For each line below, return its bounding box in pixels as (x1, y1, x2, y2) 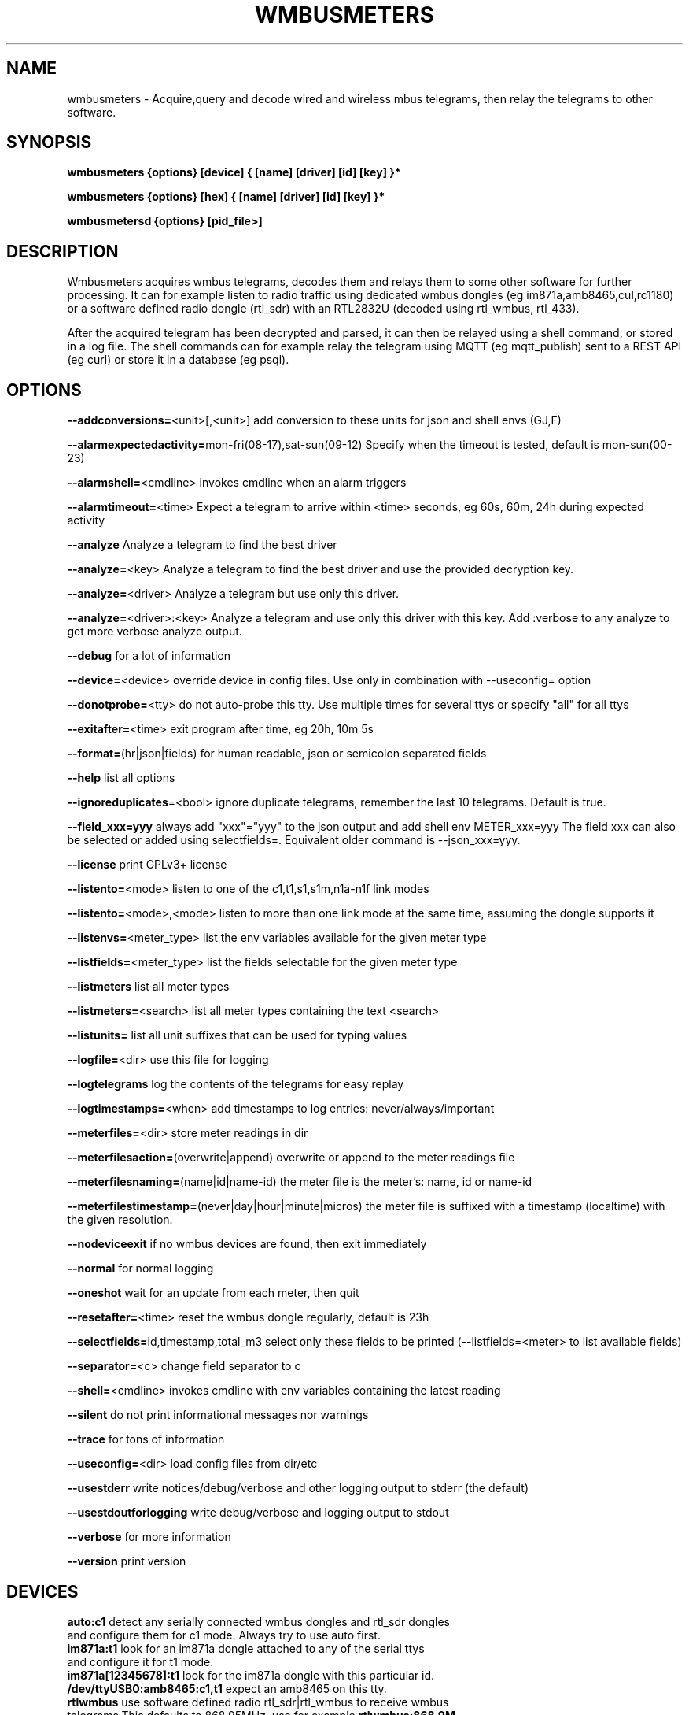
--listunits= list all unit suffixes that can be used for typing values (67, 1028, 407, 1043)
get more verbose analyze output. (67, 624, 242, 639)
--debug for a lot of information (67, 649, 231, 663)
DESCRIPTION (6, 241, 119, 261)
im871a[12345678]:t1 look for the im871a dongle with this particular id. (67, 1668, 435, 1682)
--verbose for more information (67, 1530, 231, 1544)
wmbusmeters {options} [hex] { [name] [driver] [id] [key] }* (67, 190, 385, 204)
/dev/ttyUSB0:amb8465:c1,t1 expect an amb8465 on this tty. (67, 1681, 387, 1695)
